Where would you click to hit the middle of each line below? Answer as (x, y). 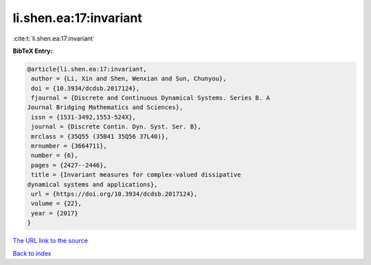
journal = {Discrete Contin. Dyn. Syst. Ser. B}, (116, 127)
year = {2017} (55, 213)
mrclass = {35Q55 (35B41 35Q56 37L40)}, (100, 136)
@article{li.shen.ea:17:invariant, (87, 69)
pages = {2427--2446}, (69, 165)
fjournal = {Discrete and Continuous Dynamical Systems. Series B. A (151, 98)
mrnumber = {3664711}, (69, 146)
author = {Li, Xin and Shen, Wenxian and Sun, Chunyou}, (129, 79)
